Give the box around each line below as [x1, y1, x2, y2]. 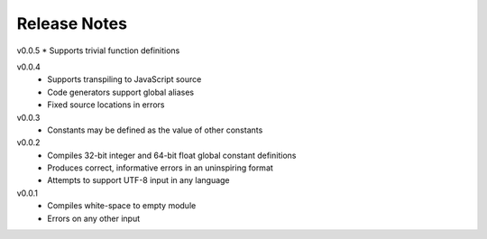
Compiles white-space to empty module [47, 200, 197, 211]
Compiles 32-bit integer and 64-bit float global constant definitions [47, 150, 297, 161]
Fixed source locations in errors [47, 99, 165, 110]
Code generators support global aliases [47, 87, 194, 97]
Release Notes [16, 14, 128, 33]
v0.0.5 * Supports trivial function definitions [16, 45, 180, 56]
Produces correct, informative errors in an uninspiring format [47, 162, 274, 173]
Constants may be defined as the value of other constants [47, 124, 263, 135]
